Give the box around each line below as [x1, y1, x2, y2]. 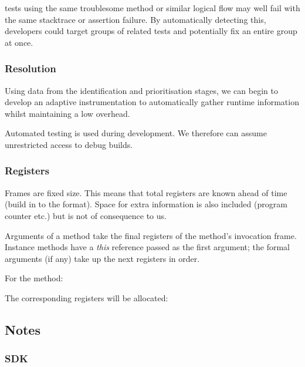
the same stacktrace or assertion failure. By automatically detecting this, [5, 13, 266, 25]
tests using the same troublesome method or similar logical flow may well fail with [5, 2, 300, 14]
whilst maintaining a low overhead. [5, 107, 130, 119]
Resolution [5, 61, 56, 76]
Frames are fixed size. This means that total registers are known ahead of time [5, 186, 287, 198]
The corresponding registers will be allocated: [5, 291, 168, 304]
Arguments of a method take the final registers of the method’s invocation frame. [5, 229, 297, 241]
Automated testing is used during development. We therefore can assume [5, 127, 267, 139]
